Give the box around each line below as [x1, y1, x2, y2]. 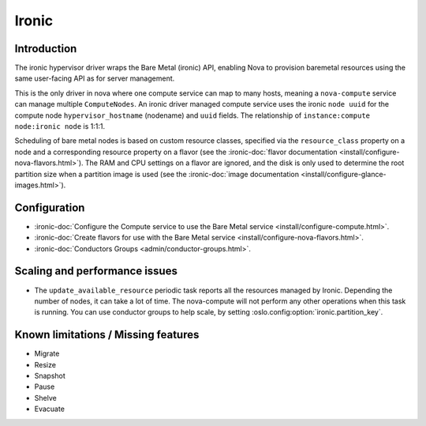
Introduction [14, 42, 77, 55]
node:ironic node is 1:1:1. [14, 122, 106, 131]
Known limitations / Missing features [14, 328, 200, 341]
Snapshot [34, 371, 66, 381]
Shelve [34, 393, 57, 402]
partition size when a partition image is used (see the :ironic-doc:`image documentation [14, 169, 300, 179]
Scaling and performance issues [14, 265, 177, 278]
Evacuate [34, 404, 65, 414]
